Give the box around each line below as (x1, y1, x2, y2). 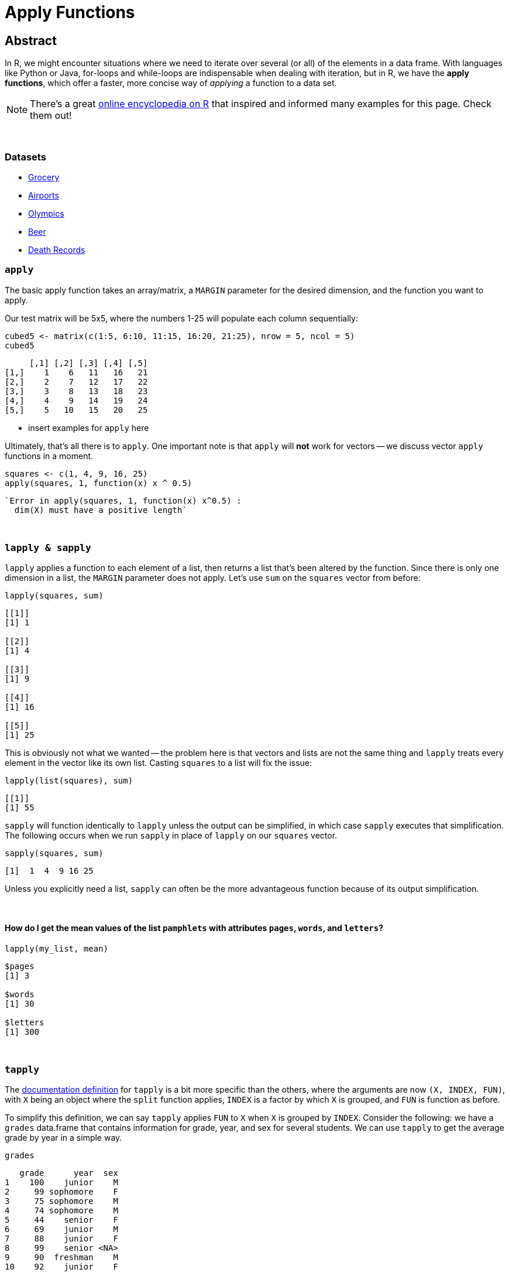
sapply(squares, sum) (5, 849, 104, 858)
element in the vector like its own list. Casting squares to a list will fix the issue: (5, 758, 312, 768)
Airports (28, 190, 59, 200)
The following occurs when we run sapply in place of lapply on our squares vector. (5, 830, 338, 841)
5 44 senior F (5, 1215, 118, 1225)
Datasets (5, 150, 46, 163)
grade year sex (19, 1168, 118, 1178)
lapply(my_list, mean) (5, 943, 109, 953)
